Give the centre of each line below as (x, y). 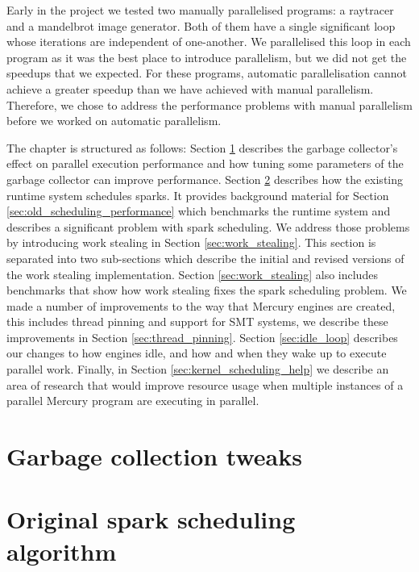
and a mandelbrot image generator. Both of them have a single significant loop (201, 25)
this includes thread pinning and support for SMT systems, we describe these (197, 321)
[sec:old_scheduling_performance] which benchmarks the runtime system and (199, 211)
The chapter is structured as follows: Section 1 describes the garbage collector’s (202, 147)
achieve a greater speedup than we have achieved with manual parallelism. (190, 88)
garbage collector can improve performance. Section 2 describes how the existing (205, 179)
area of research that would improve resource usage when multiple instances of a (205, 384)
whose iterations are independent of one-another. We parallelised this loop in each (209, 42)
